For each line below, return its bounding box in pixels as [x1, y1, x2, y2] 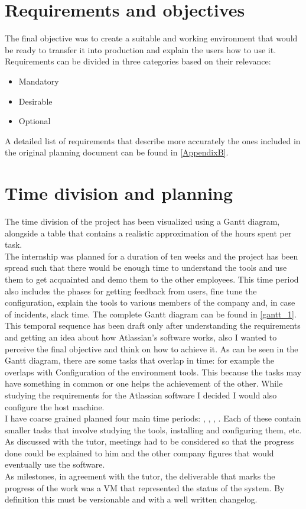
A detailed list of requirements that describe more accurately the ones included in [5, 134, 301, 147]
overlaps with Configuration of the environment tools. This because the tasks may [5, 365, 302, 378]
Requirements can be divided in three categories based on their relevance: [5, 55, 271, 67]
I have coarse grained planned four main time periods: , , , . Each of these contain [5, 412, 301, 424]
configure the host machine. [5, 400, 105, 413]
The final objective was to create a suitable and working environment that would [5, 32, 298, 44]
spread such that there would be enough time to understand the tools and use [5, 261, 287, 274]
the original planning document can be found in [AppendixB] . [5, 146, 229, 158]
